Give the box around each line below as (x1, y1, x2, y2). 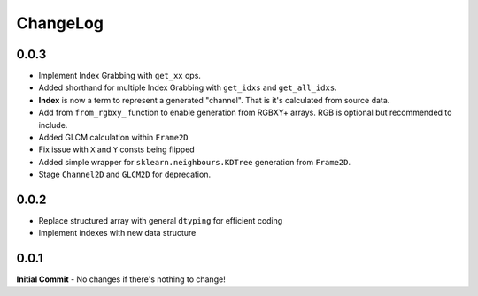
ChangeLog (16, 13, 104, 33)
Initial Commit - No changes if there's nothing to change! (16, 274, 226, 285)
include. (38, 119, 68, 130)
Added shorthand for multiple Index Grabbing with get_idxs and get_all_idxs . (38, 82, 337, 93)
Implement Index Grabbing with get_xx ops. (38, 71, 201, 81)
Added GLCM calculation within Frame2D (38, 133, 189, 143)
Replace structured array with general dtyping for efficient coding (38, 216, 283, 226)
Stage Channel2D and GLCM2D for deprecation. (38, 169, 212, 180)
